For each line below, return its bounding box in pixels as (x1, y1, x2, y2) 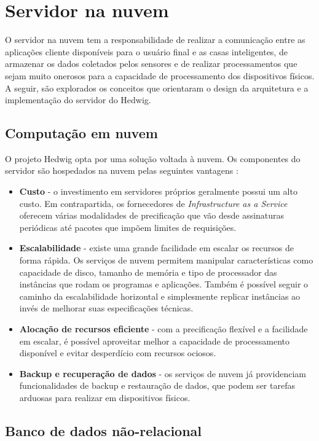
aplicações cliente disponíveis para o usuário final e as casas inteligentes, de (5, 45, 288, 58)
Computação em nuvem (5, 123, 158, 142)
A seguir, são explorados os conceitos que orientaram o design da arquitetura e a (5, 81, 309, 94)
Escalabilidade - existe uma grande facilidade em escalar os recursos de (19, 241, 294, 254)
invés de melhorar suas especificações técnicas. (19, 302, 194, 314)
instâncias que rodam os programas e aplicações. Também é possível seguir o (19, 278, 309, 291)
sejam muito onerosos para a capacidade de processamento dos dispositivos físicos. (5, 69, 315, 82)
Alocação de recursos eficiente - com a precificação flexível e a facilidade (19, 322, 308, 335)
